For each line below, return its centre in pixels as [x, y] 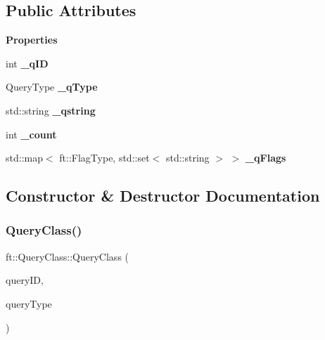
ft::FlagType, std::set [104, 158]
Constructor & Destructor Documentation [163, 196]
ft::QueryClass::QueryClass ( [68, 256]
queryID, [25, 280]
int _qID [27, 63]
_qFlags [266, 158]
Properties [32, 40]
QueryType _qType [52, 87]
